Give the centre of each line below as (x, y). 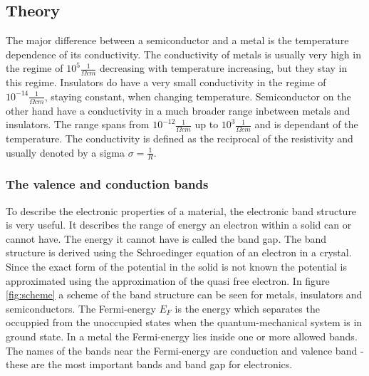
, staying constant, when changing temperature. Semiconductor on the (198, 96)
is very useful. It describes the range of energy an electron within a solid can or (179, 225)
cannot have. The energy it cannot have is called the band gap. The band (166, 238)
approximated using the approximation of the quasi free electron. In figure (168, 280)
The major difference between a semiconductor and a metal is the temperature (177, 40)
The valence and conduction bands (107, 184)
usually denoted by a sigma (65, 152)
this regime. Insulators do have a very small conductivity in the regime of (166, 82)
